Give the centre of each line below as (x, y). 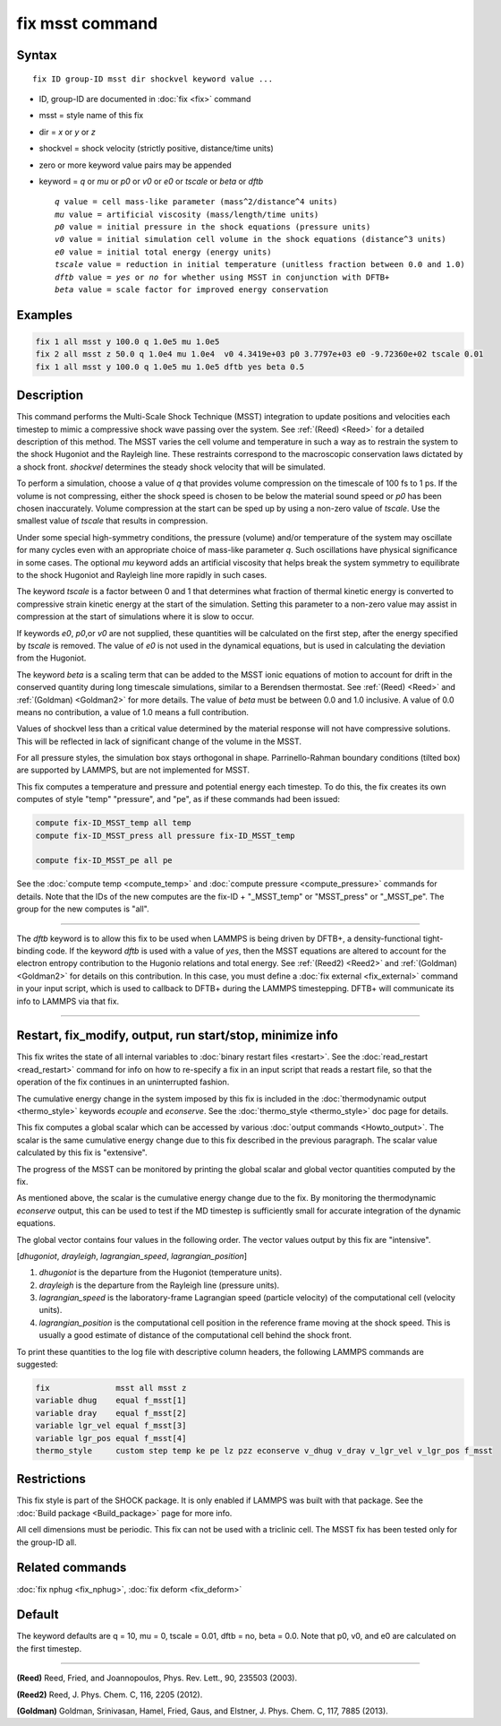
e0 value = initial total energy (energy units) (163, 252)
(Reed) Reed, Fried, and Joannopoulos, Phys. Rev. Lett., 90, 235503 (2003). (157, 1678)
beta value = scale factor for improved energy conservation (191, 290)
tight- (433, 938)
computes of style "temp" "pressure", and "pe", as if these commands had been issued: (178, 799)
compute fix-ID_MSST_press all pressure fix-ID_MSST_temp (165, 835)
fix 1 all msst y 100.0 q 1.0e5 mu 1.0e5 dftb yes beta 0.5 (170, 367)
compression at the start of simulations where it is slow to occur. (136, 617)
